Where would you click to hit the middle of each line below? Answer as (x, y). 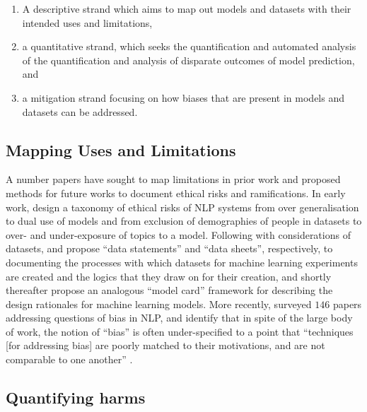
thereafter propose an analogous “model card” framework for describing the (169, 290)
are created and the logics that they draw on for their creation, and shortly (169, 276)
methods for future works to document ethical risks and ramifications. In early (176, 193)
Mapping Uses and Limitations (121, 149)
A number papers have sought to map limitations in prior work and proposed (173, 179)
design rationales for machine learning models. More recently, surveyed (159, 304)
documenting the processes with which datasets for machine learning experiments (182, 262)
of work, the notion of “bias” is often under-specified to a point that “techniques (180, 331)
